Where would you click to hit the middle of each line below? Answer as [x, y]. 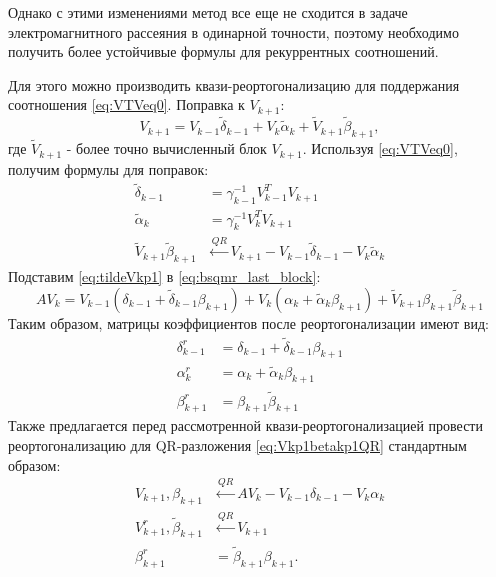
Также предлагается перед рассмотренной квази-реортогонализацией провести [245, 425]
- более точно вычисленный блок [166, 148]
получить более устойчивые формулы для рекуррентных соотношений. [223, 51]
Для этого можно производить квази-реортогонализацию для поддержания [234, 84]
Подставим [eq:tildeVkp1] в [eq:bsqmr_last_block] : [164, 276]
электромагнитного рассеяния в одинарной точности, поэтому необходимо [233, 31]
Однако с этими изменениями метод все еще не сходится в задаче [208, 12]
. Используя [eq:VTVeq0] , [380, 148]
